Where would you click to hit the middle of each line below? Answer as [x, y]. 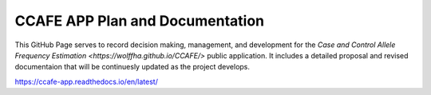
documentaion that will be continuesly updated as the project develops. [132, 67]
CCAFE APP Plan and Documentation [140, 21]
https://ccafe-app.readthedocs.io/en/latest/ [87, 81]
